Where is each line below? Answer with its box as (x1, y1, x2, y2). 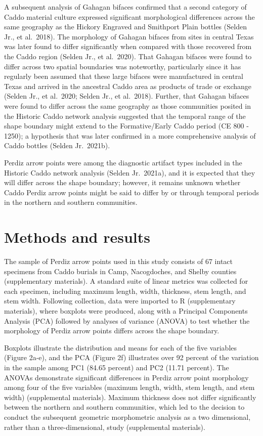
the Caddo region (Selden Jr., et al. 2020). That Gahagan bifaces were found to (4, 51, 252, 61)
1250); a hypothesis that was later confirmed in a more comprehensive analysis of (4, 130, 256, 141)
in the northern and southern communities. (4, 197, 138, 207)
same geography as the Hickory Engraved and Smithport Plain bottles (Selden (4, 21, 247, 32)
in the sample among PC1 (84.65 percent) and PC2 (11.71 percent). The (4, 362, 229, 372)
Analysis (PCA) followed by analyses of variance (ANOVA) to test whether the (4, 315, 250, 326)
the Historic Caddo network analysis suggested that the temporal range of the (4, 110, 246, 121)
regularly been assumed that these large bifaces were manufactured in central (4, 71, 244, 81)
